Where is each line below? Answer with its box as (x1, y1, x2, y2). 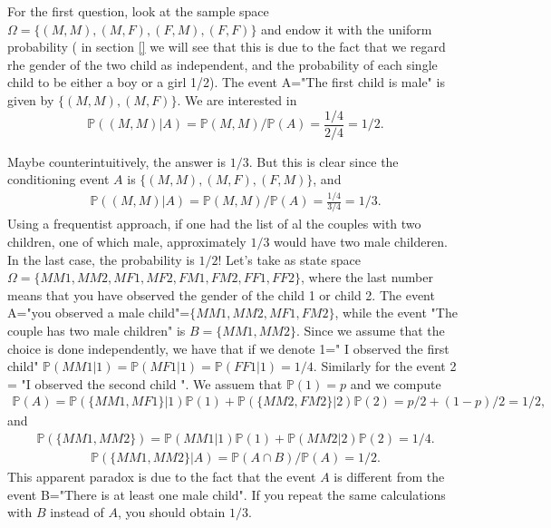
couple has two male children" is (7, 321, 186, 340)
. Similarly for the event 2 (313, 357, 457, 376)
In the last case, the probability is (7, 249, 195, 269)
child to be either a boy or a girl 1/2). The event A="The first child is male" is (7, 73, 445, 92)
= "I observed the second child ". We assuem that (7, 374, 283, 393)
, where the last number (300, 268, 433, 287)
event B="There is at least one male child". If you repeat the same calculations (7, 484, 446, 504)
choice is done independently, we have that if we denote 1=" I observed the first (7, 338, 449, 357)
